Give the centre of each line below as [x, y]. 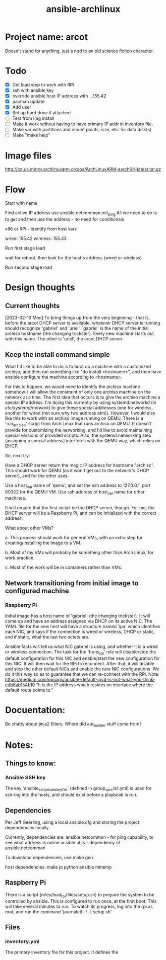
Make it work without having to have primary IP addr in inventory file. [83, 124]
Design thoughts [40, 287]
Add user [22, 107]
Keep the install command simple [57, 355]
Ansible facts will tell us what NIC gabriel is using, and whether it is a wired [82, 646]
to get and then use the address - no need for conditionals [65, 219]
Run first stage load [25, 248]
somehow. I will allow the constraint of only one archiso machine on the [78, 392]
